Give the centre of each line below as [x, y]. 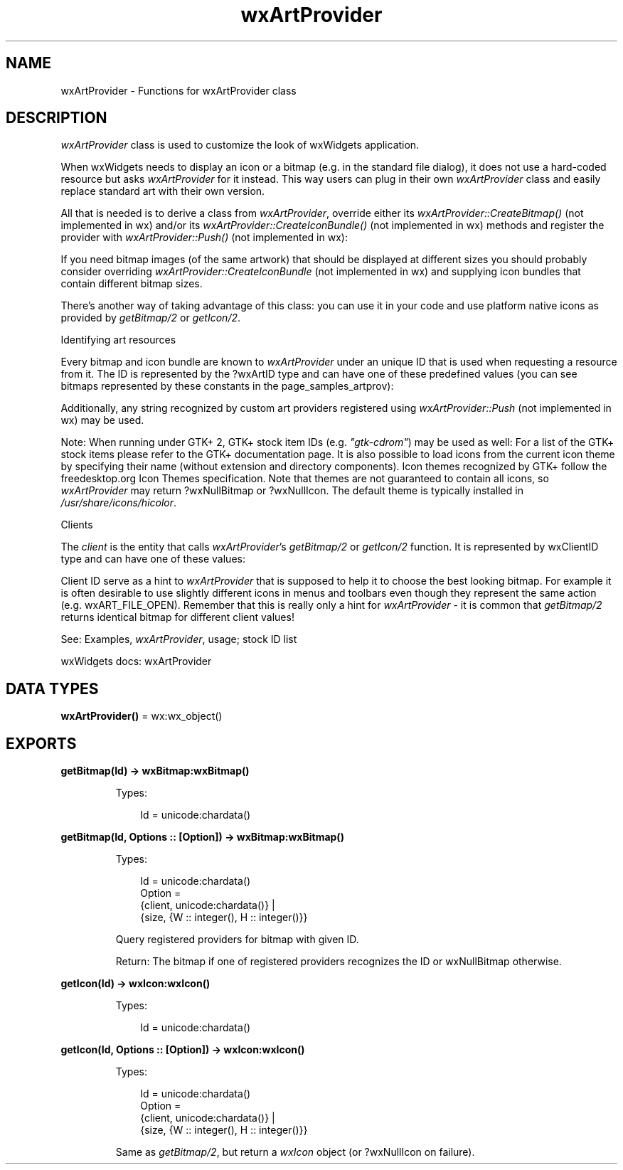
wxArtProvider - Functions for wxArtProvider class [179, 90]
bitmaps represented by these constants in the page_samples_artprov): [227, 386]
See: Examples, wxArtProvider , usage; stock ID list [179, 639]
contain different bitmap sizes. [132, 284]
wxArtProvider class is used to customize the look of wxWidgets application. [240, 145]
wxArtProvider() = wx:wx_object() [142, 716]
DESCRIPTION [57, 118]
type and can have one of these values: [153, 559]
